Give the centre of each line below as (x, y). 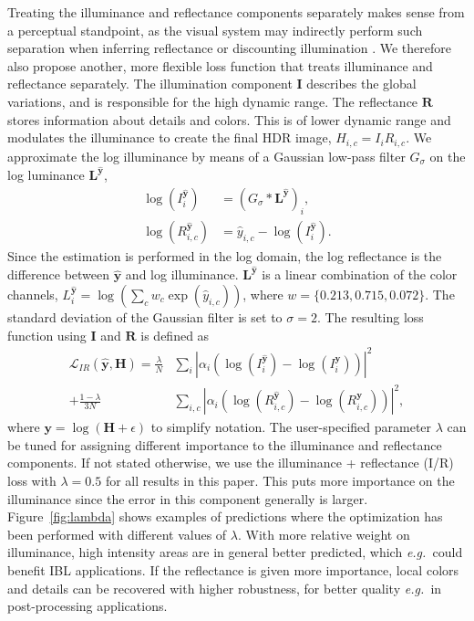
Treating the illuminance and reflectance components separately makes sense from (236, 12)
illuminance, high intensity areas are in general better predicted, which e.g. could (235, 552)
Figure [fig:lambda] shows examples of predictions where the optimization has (225, 516)
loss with (32, 480)
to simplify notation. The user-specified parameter (291, 427)
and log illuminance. (182, 274)
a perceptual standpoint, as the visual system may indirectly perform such (215, 30)
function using (47, 335)
